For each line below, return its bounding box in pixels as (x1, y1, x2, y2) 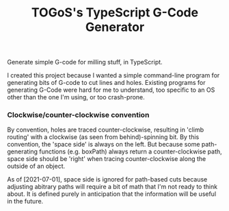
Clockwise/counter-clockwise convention (7, 110, 150, 120)
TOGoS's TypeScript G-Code (31, 5, 199, 21)
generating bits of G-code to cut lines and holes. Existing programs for (7, 79, 206, 87)
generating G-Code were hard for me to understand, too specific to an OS (7, 86, 215, 94)
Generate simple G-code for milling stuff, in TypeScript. (7, 58, 163, 66)
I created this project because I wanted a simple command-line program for (7, 71, 220, 79)
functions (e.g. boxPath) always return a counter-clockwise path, (39, 147, 222, 156)
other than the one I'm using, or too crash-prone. (7, 93, 145, 101)
